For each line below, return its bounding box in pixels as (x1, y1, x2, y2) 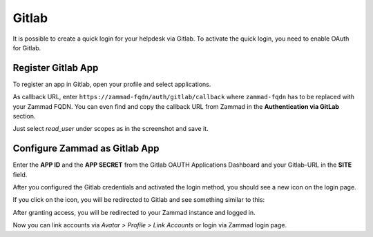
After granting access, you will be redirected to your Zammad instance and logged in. (12, 208, 256, 216)
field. (12, 170, 28, 178)
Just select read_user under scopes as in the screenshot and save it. (12, 125, 209, 133)
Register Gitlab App (12, 62, 99, 74)
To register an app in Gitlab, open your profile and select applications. (12, 80, 211, 88)
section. (12, 112, 36, 121)
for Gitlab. (12, 43, 41, 52)
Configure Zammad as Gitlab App (12, 143, 160, 154)
